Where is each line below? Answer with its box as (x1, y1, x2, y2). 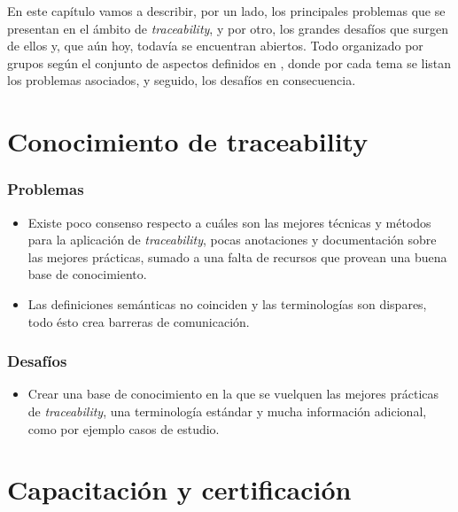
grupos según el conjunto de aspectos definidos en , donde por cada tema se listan (7, 53, 452, 72)
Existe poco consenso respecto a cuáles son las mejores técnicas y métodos (27, 213, 431, 231)
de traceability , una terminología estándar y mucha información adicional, (27, 401, 427, 420)
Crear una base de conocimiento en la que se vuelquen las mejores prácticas (27, 384, 439, 403)
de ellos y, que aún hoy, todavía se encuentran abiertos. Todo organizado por (7, 36, 423, 55)
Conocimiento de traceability (7, 123, 369, 159)
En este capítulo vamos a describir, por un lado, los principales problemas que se (7, 2, 446, 19)
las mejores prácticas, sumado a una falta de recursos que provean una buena (27, 247, 447, 266)
